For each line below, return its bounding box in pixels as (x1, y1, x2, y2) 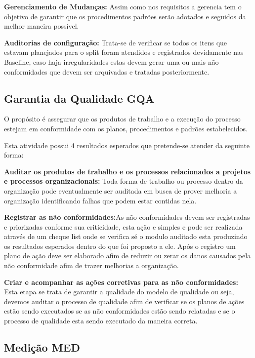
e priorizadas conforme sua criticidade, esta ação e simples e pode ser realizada (4, 221, 243, 232)
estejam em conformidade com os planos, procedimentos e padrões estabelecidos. (4, 123, 248, 133)
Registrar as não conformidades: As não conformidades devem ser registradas (4, 212, 250, 222)
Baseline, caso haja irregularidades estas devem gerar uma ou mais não (4, 56, 219, 67)
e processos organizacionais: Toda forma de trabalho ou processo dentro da (4, 176, 243, 186)
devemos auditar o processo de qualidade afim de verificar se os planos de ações (4, 296, 245, 306)
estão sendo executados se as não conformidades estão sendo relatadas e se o (4, 306, 235, 316)
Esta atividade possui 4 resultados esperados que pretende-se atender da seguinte (4, 140, 250, 150)
